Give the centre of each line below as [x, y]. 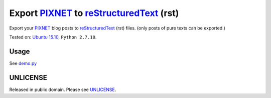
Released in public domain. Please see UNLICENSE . [63, 89]
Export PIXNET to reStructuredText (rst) [94, 13]
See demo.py [23, 63]
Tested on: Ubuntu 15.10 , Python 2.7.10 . [53, 37]
